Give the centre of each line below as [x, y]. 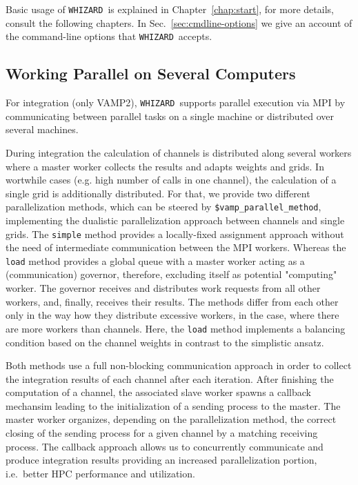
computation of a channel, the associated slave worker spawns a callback [158, 392]
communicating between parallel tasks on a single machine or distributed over [170, 116]
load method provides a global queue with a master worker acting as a [155, 260]
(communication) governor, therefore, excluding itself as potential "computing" [171, 274]
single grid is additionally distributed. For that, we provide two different [158, 193]
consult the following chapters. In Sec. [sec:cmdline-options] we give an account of [179, 22]
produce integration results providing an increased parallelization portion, [161, 460]
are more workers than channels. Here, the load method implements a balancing [176, 328]
